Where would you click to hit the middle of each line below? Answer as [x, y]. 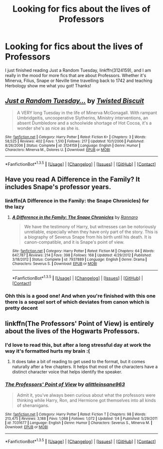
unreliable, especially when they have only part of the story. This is [91, 232]
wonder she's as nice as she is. [48, 128]
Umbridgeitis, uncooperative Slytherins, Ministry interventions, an [82, 118]
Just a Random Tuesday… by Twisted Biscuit [74, 101]
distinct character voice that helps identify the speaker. [67, 372]
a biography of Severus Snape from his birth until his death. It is [88, 237]
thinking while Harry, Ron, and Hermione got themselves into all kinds [86, 400]
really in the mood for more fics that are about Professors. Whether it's [76, 75]
